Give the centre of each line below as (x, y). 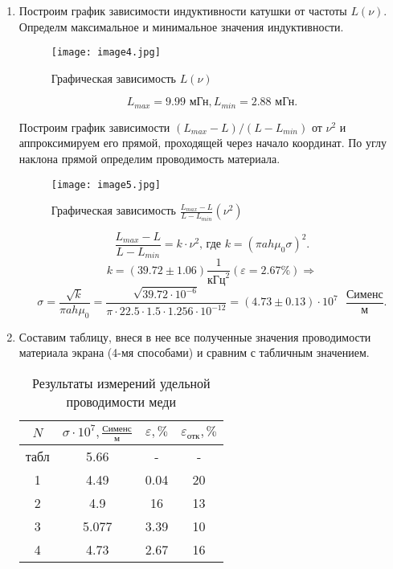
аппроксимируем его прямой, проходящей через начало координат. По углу (203, 143)
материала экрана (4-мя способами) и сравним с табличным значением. (194, 352)
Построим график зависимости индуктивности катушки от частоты (183, 10)
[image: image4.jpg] (106, 53)
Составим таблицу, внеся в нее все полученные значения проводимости (195, 336)
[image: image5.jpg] (106, 184)
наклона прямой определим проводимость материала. (149, 159)
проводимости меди (121, 402)
